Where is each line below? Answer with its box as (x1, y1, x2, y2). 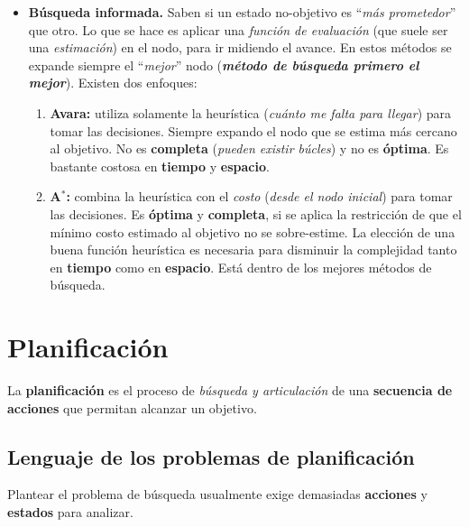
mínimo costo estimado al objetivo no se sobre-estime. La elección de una (50, 222, 455, 241)
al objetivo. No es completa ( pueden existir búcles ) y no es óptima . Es (50, 139, 449, 158)
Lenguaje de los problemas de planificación (7, 442, 415, 470)
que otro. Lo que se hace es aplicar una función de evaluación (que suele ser (28, 20, 448, 39)
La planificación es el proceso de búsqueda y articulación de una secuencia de (7, 381, 453, 400)
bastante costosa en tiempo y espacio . (50, 156, 270, 175)
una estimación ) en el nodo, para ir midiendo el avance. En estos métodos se (28, 38, 452, 57)
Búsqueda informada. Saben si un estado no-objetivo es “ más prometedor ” (28, 3, 456, 21)
